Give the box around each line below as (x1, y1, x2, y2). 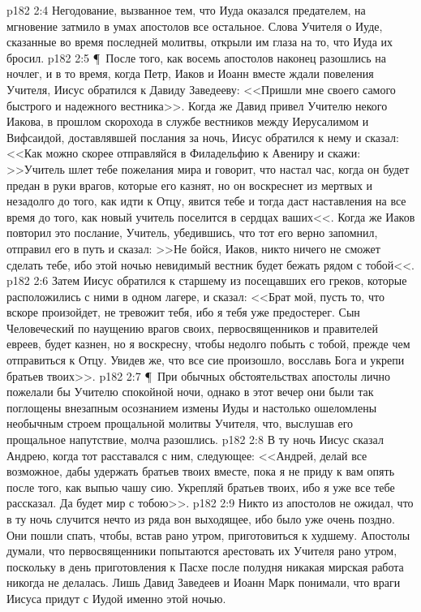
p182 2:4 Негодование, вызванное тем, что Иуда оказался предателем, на (6, 2, 366, 18)
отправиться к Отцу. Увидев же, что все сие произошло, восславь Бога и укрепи (6, 351, 405, 368)
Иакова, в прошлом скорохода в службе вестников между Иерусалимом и (6, 113, 369, 130)
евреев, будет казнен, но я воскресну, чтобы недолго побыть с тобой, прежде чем (6, 335, 410, 352)
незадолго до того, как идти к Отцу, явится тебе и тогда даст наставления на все (6, 192, 406, 209)
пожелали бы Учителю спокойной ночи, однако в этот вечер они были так (6, 383, 374, 400)
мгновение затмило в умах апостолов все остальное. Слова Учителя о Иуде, (6, 17, 383, 34)
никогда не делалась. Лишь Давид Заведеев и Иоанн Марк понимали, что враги (6, 574, 401, 591)
